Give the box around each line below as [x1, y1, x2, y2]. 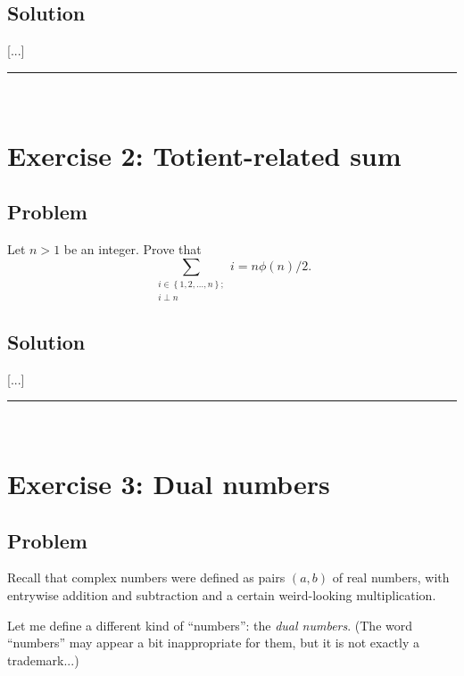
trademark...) [7, 650, 79, 669]
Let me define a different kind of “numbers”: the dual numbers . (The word [7, 615, 412, 634]
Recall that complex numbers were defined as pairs [7, 568, 286, 587]
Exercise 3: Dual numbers [7, 465, 330, 501]
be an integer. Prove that [63, 239, 202, 258]
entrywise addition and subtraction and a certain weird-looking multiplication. [7, 585, 436, 604]
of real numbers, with [332, 568, 450, 587]
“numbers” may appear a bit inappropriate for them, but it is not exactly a [7, 633, 419, 652]
